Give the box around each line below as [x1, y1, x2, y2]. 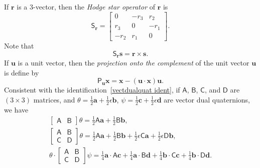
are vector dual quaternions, [164, 94, 250, 104]
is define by [4, 67, 39, 77]
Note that [4, 40, 34, 51]
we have [4, 104, 29, 114]
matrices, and [33, 94, 75, 104]
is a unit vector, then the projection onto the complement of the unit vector [18, 57, 249, 68]
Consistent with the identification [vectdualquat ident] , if [4, 84, 180, 95]
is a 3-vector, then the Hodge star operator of [17, 1, 156, 11]
